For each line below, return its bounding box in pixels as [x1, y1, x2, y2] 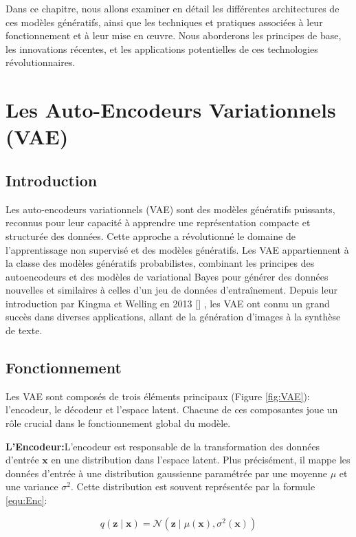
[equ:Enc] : [5, 493, 47, 507]
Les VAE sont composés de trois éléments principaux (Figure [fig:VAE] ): [5, 388, 310, 403]
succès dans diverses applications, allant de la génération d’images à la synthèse [5, 309, 341, 324]
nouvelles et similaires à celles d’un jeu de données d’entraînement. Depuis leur [5, 283, 337, 297]
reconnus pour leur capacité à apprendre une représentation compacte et [5, 215, 311, 230]
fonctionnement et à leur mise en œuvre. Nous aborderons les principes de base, [5, 28, 342, 43]
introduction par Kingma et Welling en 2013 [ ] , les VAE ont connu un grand [5, 296, 330, 310]
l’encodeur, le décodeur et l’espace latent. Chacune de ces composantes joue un [5, 402, 338, 417]
